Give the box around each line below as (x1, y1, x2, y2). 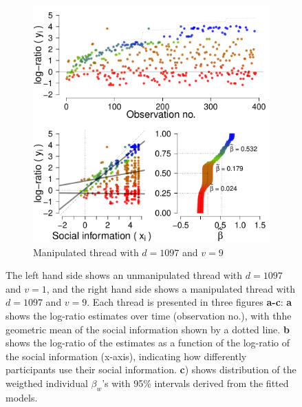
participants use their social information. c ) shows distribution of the (6, 362, 296, 377)
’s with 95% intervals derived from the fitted (102, 375, 289, 390)
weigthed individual (6, 375, 88, 390)
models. (6, 390, 38, 404)
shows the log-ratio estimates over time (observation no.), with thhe (6, 308, 292, 322)
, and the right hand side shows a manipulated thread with (46, 281, 295, 295)
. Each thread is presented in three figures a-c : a (87, 295, 292, 309)
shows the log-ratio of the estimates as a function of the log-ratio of (6, 335, 290, 350)
